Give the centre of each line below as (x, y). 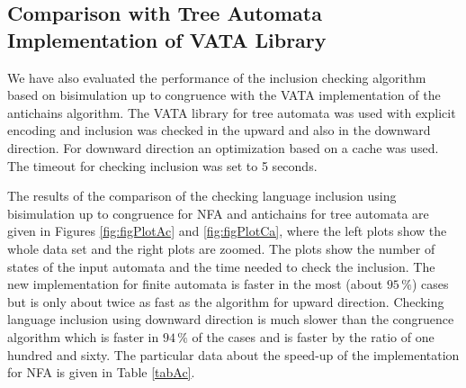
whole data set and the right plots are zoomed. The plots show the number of (221, 248)
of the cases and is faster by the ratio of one (313, 336)
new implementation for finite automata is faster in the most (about (195, 284)
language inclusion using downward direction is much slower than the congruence (231, 319)
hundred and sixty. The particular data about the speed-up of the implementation (233, 354)
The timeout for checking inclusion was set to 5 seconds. (162, 165)
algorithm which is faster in (83, 336)
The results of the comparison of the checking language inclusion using (202, 196)
